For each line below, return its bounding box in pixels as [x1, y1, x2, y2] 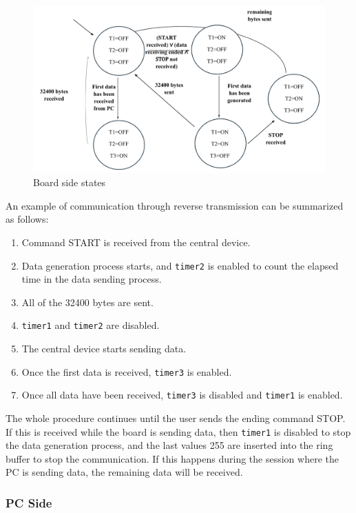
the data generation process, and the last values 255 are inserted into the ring [6, 438, 333, 452]
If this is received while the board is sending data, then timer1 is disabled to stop [6, 424, 351, 439]
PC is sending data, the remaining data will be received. [6, 465, 243, 479]
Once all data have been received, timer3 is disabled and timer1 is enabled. [21, 388, 343, 402]
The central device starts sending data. [21, 341, 187, 356]
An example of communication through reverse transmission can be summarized [6, 198, 344, 212]
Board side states [33, 175, 106, 190]
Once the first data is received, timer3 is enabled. [21, 364, 232, 379]
